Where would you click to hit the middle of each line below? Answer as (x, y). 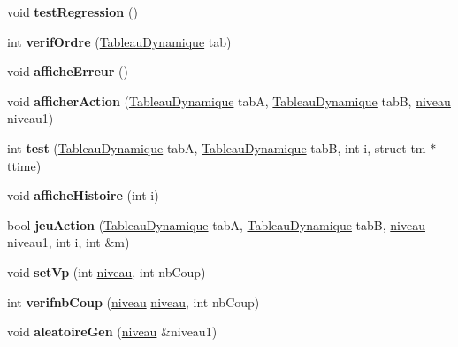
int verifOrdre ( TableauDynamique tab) (119, 41)
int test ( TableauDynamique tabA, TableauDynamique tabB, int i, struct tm (217, 147)
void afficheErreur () (68, 71)
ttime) (24, 165)
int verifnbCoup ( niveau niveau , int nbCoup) (134, 301)
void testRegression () (73, 12)
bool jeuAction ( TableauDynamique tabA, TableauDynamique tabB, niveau (216, 224)
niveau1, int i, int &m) (69, 242)
